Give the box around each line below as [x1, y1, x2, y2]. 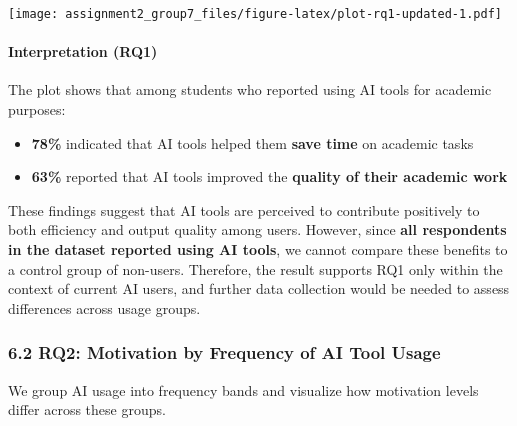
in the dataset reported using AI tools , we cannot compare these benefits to [8, 239, 508, 260]
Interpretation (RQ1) [8, 41, 158, 62]
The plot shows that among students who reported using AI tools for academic [8, 79, 492, 100]
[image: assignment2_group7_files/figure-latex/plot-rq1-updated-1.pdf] [8, 7, 502, 21]
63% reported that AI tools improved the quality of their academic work [31, 166, 508, 187]
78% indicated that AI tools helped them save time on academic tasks [31, 132, 474, 153]
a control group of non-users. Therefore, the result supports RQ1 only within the [8, 258, 503, 279]
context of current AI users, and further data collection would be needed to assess [8, 278, 510, 299]
